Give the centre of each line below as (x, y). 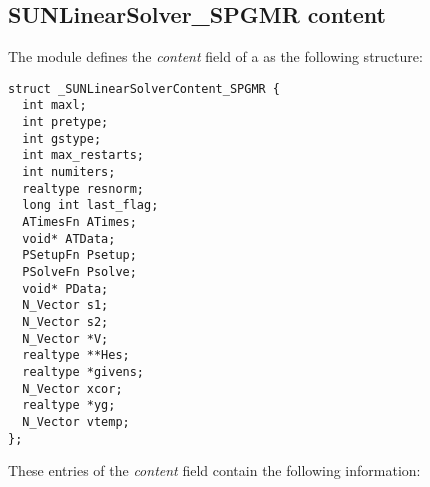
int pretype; (65, 122)
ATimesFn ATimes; (79, 222)
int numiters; (69, 172)
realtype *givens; (83, 371)
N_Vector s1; (65, 305)
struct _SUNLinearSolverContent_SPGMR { (144, 88)
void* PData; (65, 288)
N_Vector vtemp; (76, 421)
